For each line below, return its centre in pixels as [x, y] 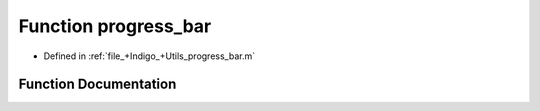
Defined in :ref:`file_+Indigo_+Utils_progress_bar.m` [149, 56]
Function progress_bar [115, 26]
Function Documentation [97, 84]
